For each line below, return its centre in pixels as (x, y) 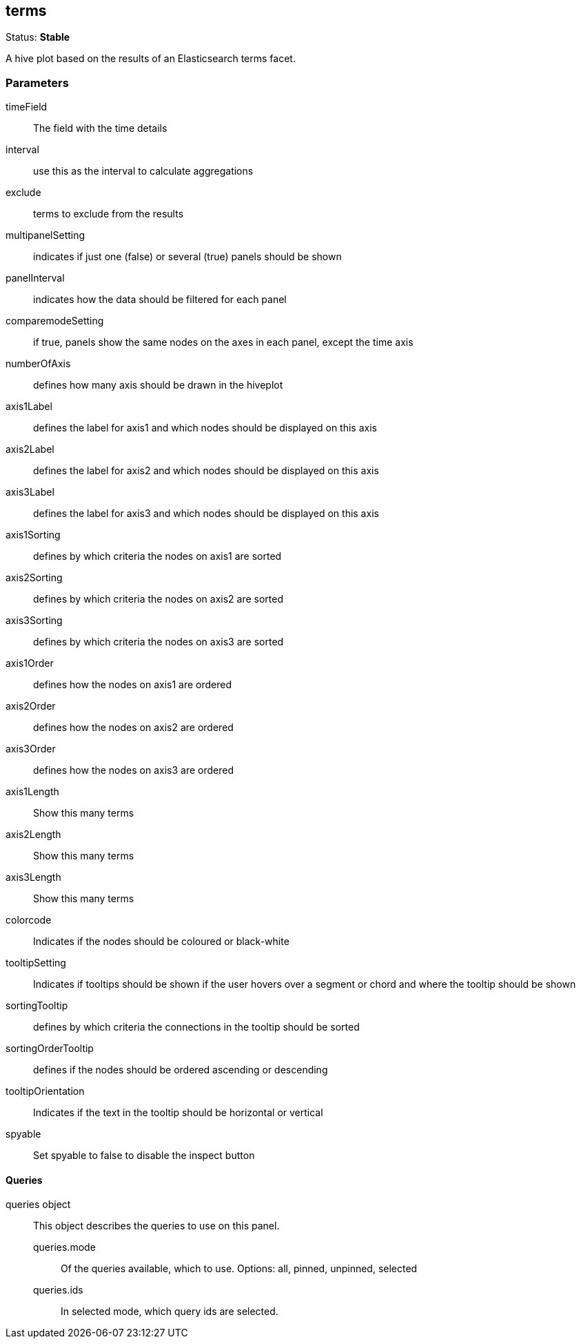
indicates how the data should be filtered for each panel (160, 300)
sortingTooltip (37, 1006)
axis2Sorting (34, 578)
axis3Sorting (34, 621)
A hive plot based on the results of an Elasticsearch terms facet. (151, 59)
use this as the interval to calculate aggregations (143, 171)
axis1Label (29, 407)
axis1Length (32, 792)
